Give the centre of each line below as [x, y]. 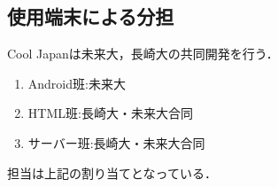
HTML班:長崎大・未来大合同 [110, 113]
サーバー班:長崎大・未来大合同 [116, 142]
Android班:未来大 [77, 83]
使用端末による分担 [91, 16]
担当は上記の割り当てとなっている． [112, 172]
